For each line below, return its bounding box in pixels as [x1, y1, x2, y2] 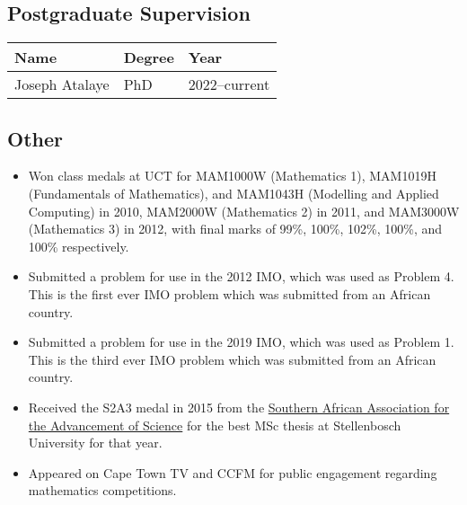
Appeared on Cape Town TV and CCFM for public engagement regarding [28, 463, 437, 482]
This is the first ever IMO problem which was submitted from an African [28, 284, 431, 303]
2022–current [188, 74, 270, 95]
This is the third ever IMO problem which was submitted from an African [28, 350, 436, 368]
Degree [123, 47, 174, 68]
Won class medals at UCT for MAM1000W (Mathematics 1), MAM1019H [28, 166, 436, 185]
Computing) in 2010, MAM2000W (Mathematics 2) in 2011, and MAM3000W [28, 201, 460, 220]
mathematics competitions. [28, 481, 177, 500]
